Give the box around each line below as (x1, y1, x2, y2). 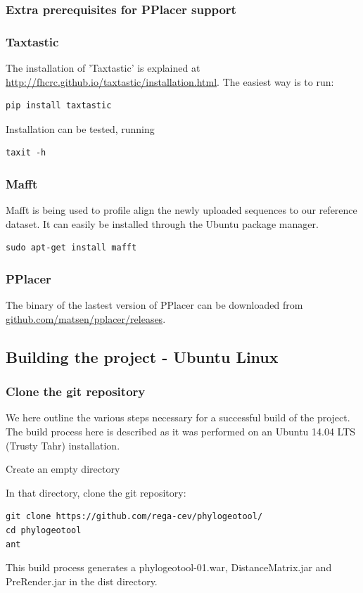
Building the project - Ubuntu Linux (6, 345, 279, 367)
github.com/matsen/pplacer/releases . (6, 311, 166, 326)
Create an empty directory (6, 461, 120, 476)
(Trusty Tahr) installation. (6, 438, 120, 452)
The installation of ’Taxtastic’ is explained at (6, 60, 200, 75)
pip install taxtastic (6, 101, 112, 111)
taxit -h (6, 148, 46, 158)
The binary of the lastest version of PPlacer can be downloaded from (6, 298, 303, 312)
